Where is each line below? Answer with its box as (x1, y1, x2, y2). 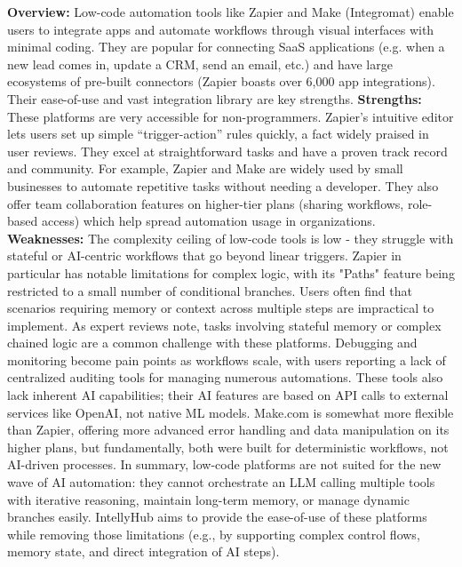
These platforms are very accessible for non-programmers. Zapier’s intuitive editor (7, 107, 454, 125)
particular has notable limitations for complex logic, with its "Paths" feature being (7, 263, 455, 282)
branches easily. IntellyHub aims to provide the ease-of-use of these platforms (7, 507, 427, 526)
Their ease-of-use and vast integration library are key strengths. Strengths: (7, 89, 422, 108)
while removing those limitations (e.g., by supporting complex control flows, (7, 524, 420, 543)
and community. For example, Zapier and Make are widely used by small (7, 159, 403, 178)
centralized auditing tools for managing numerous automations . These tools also (7, 368, 443, 387)
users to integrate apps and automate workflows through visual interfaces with (7, 20, 434, 38)
